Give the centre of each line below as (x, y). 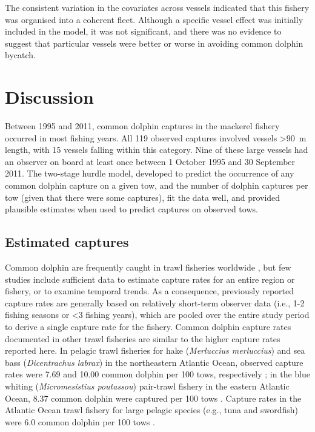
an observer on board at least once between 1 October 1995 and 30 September (150, 161)
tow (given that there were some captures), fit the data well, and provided (143, 197)
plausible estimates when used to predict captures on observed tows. (131, 209)
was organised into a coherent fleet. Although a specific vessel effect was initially (154, 19)
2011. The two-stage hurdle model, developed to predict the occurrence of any (150, 173)
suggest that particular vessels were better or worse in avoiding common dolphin (154, 43)
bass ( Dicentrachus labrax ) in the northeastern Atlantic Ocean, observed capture (154, 362)
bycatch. (20, 55)
